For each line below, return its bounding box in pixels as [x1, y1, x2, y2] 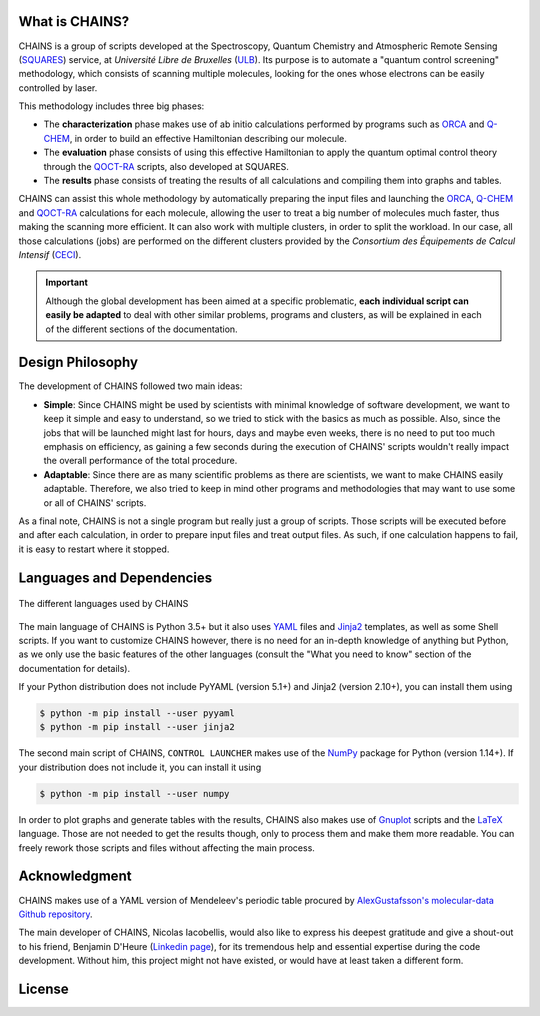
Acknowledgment [18, 868, 132, 885]
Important [45, 276, 89, 289]
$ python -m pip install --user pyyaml [39, 708, 235, 719]
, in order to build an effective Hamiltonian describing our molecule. [69, 132, 347, 144]
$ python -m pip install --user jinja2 [39, 721, 235, 733]
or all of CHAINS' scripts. [43, 496, 147, 509]
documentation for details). [18, 662, 130, 674]
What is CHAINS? [18, 13, 130, 30]
